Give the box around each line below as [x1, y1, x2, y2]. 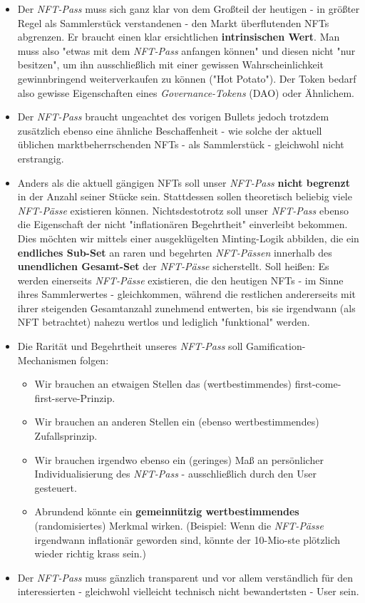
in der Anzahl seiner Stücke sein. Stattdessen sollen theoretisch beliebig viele [17, 189, 352, 204]
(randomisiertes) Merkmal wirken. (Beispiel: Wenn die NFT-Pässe [34, 518, 324, 532]
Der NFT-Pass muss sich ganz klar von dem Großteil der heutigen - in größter [17, 1, 360, 16]
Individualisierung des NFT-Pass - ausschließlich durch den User [34, 466, 317, 481]
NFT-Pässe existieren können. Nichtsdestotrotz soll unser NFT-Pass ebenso [17, 202, 349, 217]
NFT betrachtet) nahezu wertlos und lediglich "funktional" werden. [17, 314, 310, 329]
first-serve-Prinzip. [34, 390, 115, 405]
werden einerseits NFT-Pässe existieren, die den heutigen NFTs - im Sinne [17, 272, 344, 287]
